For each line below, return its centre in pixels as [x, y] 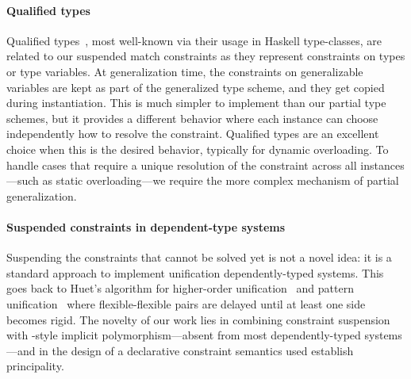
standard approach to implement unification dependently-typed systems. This [195, 272]
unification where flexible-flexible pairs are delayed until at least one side [186, 303]
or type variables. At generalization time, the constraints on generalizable [185, 71]
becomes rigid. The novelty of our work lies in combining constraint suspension [198, 319]
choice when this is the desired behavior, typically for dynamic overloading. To [198, 149]
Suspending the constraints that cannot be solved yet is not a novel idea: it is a [199, 257]
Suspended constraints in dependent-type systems [146, 226]
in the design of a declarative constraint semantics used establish [196, 350]
